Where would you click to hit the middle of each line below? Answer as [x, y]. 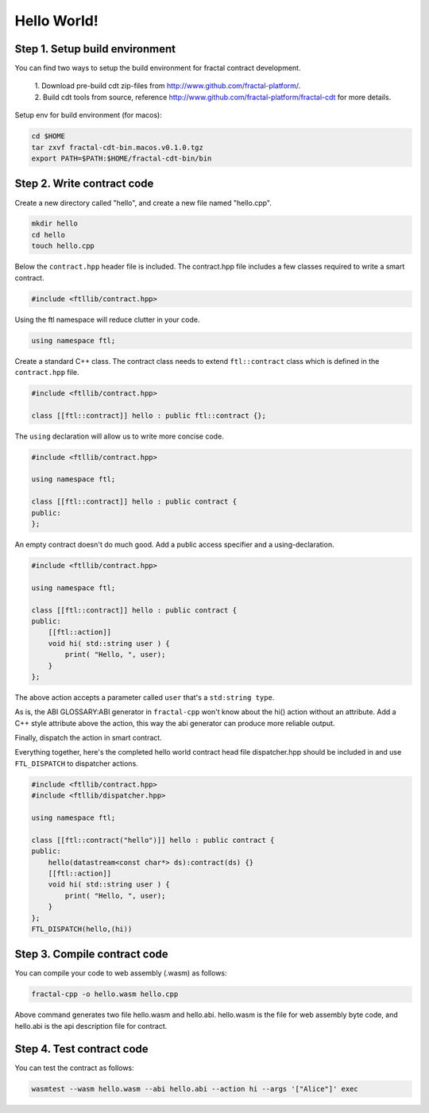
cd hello [48, 235]
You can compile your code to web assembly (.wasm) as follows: [121, 973]
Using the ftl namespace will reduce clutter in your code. [107, 319]
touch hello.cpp [63, 246]
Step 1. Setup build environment [95, 49]
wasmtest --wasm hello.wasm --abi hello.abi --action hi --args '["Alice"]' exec [195, 1089]
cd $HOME [48, 136]
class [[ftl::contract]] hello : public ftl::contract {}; [149, 415]
